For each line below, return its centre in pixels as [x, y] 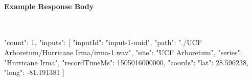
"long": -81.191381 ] [34, 72]
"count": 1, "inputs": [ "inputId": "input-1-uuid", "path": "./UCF [103, 42]
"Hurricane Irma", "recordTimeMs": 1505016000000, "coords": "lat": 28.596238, [126, 62]
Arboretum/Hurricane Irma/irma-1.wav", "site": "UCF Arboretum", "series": [123, 52]
